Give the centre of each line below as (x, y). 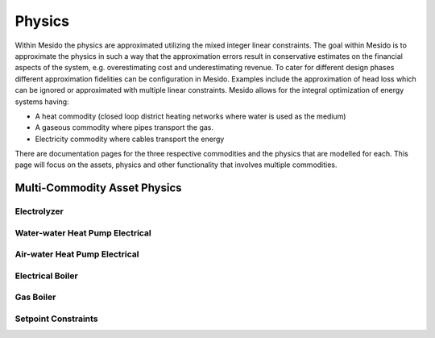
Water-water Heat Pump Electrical (83, 232)
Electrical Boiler (46, 276)
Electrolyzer (39, 211)
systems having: (42, 102)
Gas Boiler (35, 297)
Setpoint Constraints (56, 319)
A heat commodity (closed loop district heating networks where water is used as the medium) (191, 116)
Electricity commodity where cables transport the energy (130, 139)
